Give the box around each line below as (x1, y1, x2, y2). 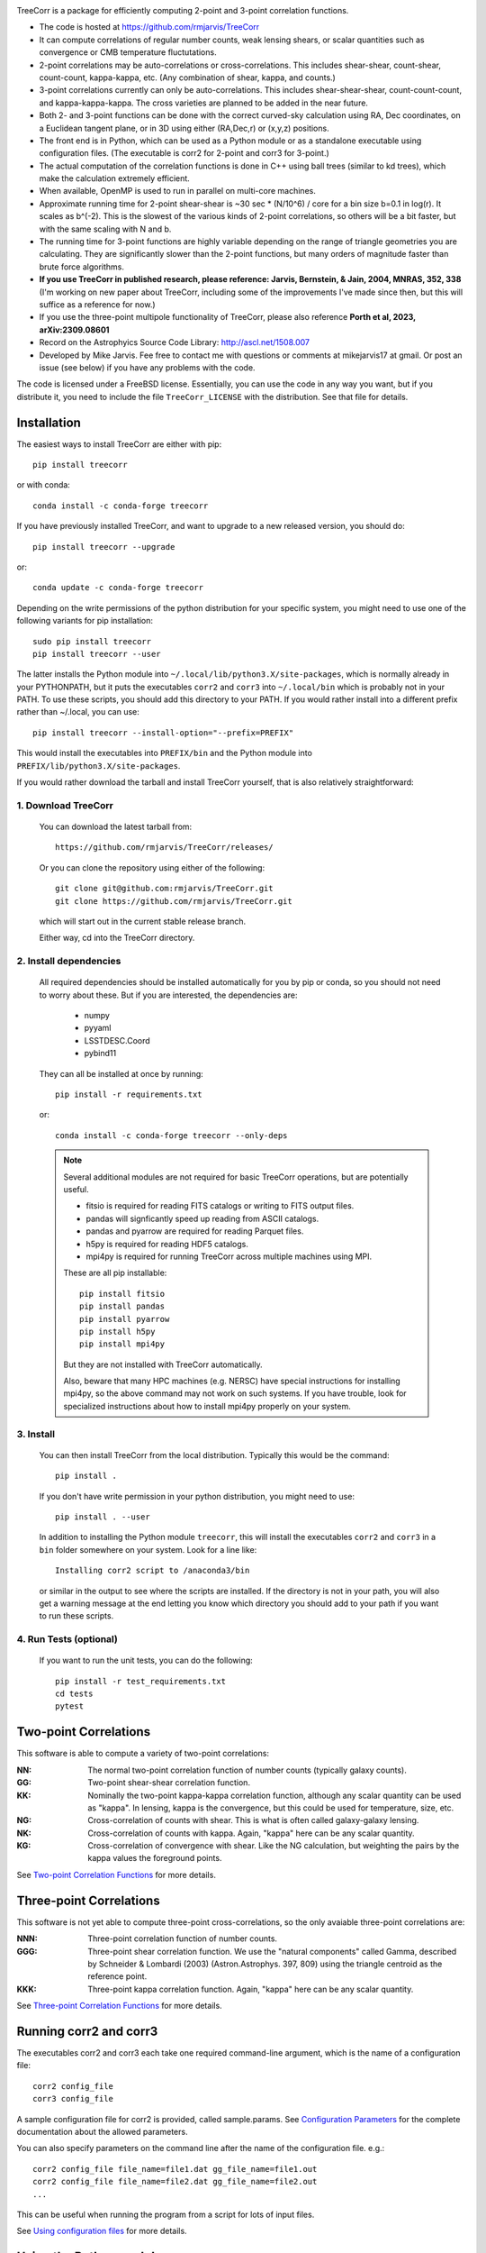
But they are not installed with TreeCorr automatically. (63, 1359, 263, 1370)
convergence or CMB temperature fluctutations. (39, 47, 217, 58)
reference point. (87, 1971, 148, 1982)
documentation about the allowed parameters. (16, 2126, 188, 2137)
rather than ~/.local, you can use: (16, 707, 139, 717)
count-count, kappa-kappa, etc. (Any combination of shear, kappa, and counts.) (39, 72, 337, 83)
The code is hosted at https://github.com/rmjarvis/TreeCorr (39, 22, 260, 32)
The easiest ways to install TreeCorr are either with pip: (16, 438, 222, 450)
